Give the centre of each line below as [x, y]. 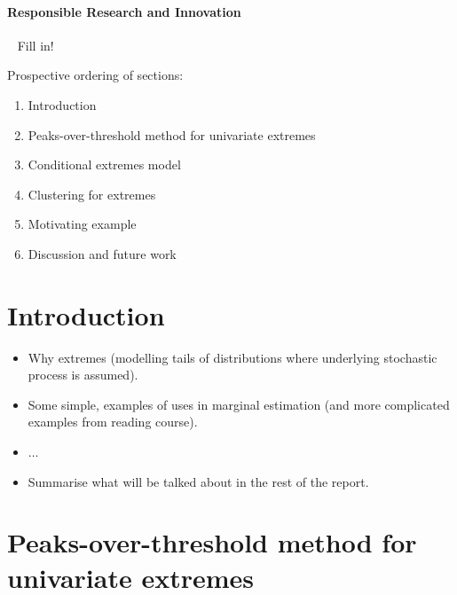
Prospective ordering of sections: [95, 75]
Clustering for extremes [92, 194]
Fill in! [35, 45]
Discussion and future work [102, 253]
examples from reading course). [113, 422]
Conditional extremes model [104, 164]
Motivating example [82, 224]
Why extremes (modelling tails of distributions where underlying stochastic [232, 357]
